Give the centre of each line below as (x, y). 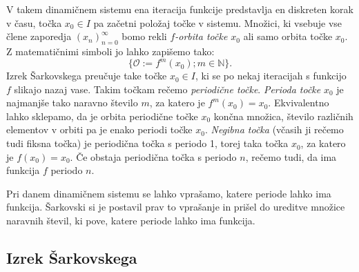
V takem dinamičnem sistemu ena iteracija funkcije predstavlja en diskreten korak (180, 9)
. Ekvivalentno (299, 103)
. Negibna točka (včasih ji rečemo (274, 129)
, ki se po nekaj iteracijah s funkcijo (271, 76)
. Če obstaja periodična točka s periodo (153, 156)
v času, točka (34, 22)
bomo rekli (144, 36)
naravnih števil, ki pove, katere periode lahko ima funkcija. (131, 221)
